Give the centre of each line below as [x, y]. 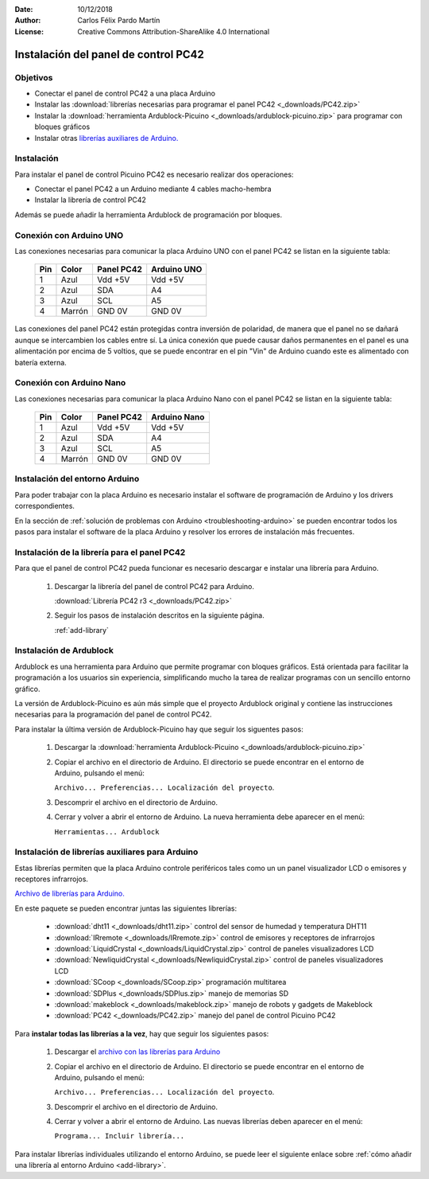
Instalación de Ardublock [64, 650]
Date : [24, 9]
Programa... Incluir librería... [120, 1136]
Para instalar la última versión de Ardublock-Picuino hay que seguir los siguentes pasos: [159, 729]
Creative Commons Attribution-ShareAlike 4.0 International [174, 31]
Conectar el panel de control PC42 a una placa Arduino [125, 93]
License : [29, 31]
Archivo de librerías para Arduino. [70, 894]
